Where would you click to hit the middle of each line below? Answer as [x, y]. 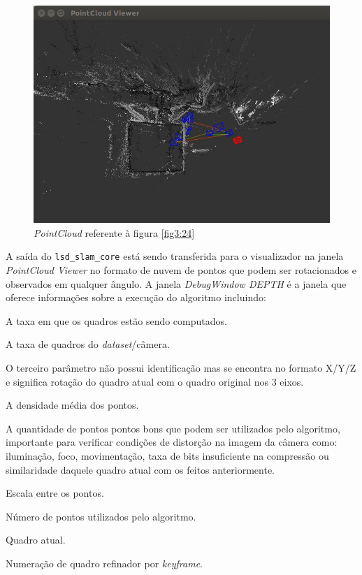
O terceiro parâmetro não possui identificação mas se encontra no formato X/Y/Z [181, 368]
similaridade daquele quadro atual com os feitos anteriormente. [140, 469]
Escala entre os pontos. [55, 493]
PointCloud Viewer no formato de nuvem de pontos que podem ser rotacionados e [181, 270]
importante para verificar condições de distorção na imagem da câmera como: [172, 442]
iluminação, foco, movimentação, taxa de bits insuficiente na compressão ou [167, 456]
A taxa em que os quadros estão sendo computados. [116, 320]
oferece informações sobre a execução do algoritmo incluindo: [136, 297]
